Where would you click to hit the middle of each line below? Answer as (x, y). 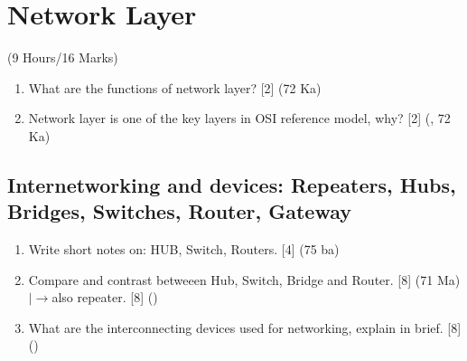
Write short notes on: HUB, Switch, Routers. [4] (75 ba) (184, 249)
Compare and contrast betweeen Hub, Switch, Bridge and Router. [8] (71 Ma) (244, 279)
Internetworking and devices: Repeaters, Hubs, (232, 184)
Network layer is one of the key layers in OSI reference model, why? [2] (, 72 (239, 118)
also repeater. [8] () (105, 297)
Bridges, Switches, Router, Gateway (179, 211)
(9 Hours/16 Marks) (63, 57)
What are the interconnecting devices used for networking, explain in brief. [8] (245, 327)
